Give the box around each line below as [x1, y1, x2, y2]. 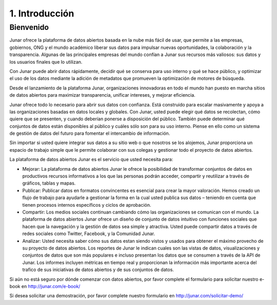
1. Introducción [9, 8, 74, 19]
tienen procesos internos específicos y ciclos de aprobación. [22, 202, 151, 208]
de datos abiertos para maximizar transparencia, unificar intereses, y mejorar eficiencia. [9, 92, 196, 98]
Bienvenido [9, 23, 49, 32]
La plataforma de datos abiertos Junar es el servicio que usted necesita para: [9, 156, 173, 163]
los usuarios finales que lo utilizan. [9, 59, 83, 65]
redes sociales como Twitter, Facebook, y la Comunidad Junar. [22, 230, 155, 237]
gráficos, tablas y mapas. [22, 180, 76, 186]
